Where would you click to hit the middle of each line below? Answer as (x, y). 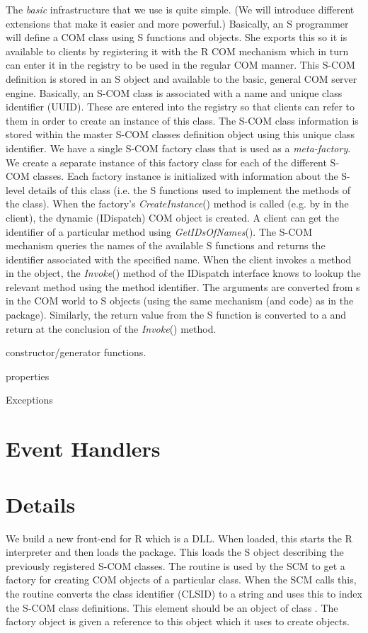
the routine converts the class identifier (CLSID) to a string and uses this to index (184, 593)
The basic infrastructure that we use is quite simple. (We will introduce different (180, 9)
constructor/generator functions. (76, 352)
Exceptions (29, 400)
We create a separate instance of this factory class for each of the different (166, 162)
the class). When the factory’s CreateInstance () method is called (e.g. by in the (177, 204)
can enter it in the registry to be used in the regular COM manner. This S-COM (180, 65)
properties (28, 376)
